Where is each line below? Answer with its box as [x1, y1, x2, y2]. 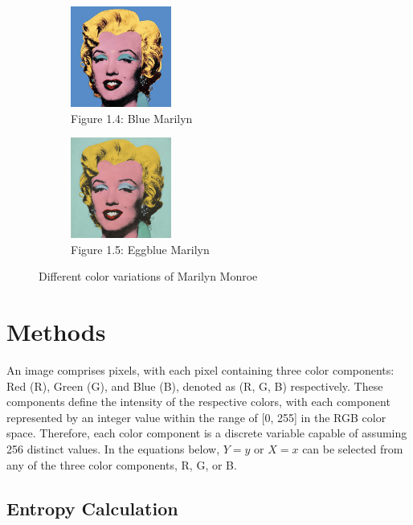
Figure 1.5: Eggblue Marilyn [71, 240, 210, 257]
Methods [6, 315, 106, 348]
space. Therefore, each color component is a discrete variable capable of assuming [6, 425, 407, 441]
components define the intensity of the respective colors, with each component [6, 393, 391, 410]
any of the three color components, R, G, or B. [6, 456, 237, 473]
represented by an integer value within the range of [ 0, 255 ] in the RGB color [6, 408, 386, 425]
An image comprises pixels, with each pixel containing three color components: [6, 362, 395, 379]
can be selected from [302, 441, 403, 457]
